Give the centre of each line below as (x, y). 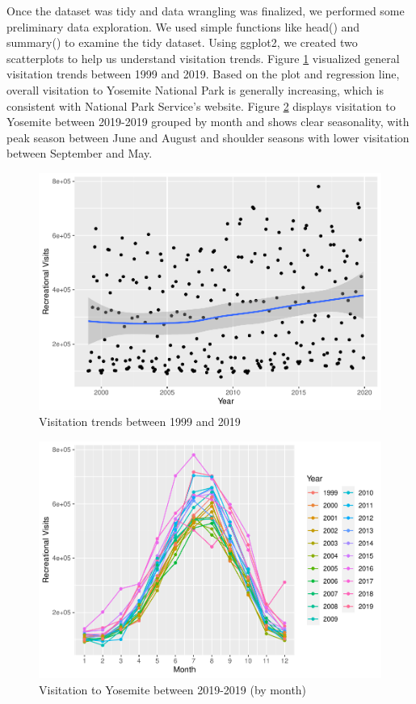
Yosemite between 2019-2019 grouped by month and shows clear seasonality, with (208, 122)
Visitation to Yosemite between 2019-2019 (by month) (173, 689)
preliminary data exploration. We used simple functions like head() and (183, 26)
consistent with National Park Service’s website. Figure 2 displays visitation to (201, 105)
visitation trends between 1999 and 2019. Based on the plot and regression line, (203, 74)
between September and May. (80, 153)
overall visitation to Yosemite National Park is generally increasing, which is (195, 89)
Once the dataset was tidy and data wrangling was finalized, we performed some (206, 11)
